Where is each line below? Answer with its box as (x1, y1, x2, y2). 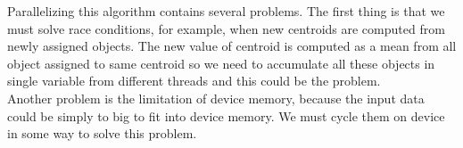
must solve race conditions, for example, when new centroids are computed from (7, 19, 445, 37)
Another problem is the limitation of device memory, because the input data (7, 88, 425, 107)
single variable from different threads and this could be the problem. (7, 71, 381, 90)
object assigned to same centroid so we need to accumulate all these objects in (7, 53, 435, 72)
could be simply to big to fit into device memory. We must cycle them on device (7, 106, 445, 125)
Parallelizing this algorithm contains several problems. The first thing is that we (7, 2, 445, 20)
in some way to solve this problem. (7, 124, 197, 143)
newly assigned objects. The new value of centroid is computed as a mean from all (7, 37, 457, 55)
